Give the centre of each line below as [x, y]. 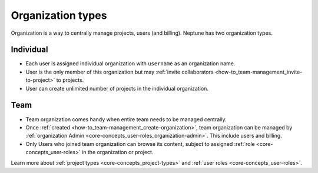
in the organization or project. [117, 152]
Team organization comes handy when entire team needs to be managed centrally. [126, 119]
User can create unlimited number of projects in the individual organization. [117, 88]
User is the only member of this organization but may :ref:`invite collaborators [120, 72]
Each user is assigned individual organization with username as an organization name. [130, 64]
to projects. [70, 80]
